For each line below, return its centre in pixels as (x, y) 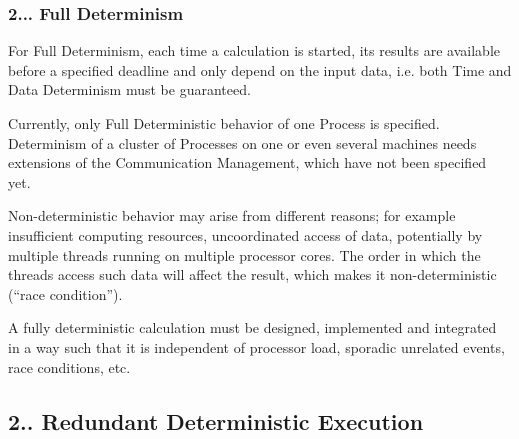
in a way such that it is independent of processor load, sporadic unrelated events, (256, 346)
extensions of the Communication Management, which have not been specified (247, 162)
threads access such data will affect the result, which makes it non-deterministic (252, 274)
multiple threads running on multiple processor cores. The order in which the (244, 254)
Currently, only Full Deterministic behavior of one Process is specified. (224, 123)
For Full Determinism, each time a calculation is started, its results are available (254, 50)
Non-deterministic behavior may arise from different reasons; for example (232, 215)
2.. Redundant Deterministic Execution (216, 420)
